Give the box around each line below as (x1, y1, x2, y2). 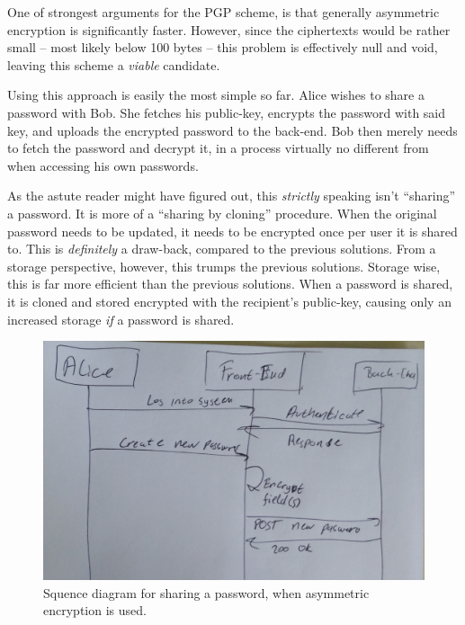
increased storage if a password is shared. (7, 309, 235, 328)
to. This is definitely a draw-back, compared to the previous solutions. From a (7, 239, 436, 258)
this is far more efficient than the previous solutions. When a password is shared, (7, 274, 453, 293)
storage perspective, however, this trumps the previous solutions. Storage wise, (7, 256, 441, 275)
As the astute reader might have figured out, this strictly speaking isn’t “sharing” (7, 186, 456, 205)
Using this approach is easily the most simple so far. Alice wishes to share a (7, 85, 425, 104)
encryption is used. (43, 601, 147, 620)
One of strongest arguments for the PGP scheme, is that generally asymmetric (7, 3, 440, 21)
